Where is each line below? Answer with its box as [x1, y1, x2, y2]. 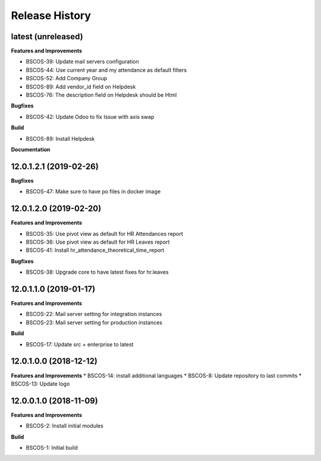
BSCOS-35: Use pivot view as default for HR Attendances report [26, 230, 184, 237]
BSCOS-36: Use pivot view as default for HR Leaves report [26, 238, 170, 245]
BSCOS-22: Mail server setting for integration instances [26, 311, 162, 318]
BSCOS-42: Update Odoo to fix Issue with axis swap [26, 113, 155, 120]
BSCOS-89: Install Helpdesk [26, 135, 95, 142]
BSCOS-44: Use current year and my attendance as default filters [26, 66, 187, 74]
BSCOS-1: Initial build [26, 444, 78, 451]
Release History [11, 9, 92, 22]
